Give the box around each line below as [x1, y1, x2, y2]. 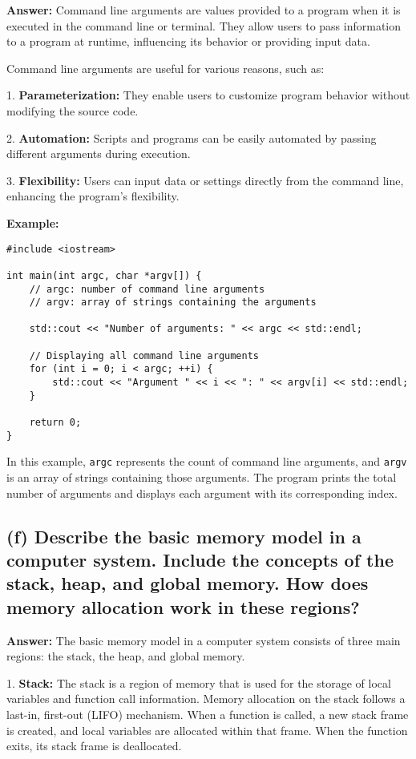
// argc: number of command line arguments [29, 283, 265, 295]
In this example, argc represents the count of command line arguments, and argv [6, 453, 407, 470]
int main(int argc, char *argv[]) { [6, 269, 202, 281]
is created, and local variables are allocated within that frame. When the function [6, 721, 408, 738]
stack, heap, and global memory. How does [6, 571, 369, 595]
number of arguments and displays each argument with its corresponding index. [6, 484, 398, 501]
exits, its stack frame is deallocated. [6, 737, 182, 754]
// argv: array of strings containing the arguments [29, 297, 317, 309]
